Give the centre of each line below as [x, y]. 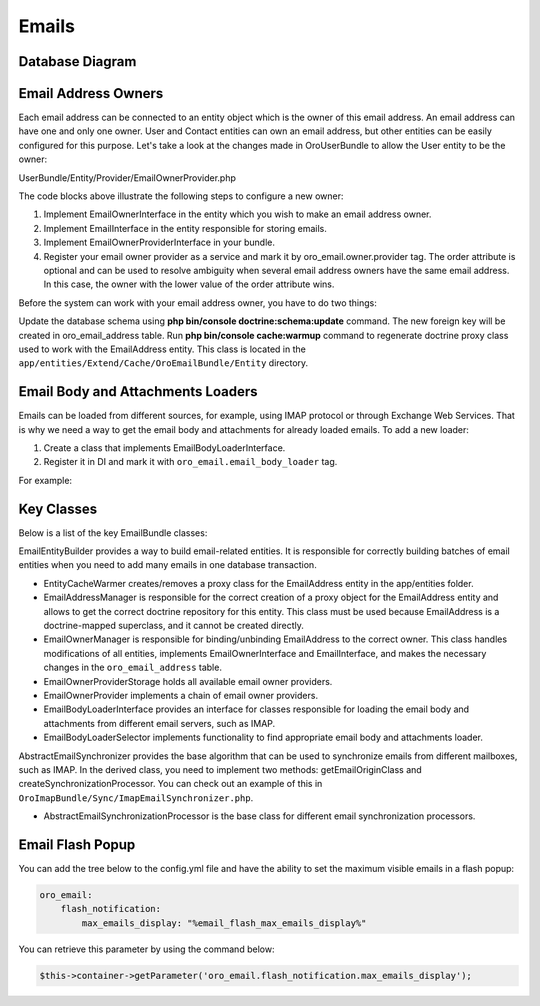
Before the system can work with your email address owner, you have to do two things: [197, 302]
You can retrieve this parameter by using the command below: [146, 949]
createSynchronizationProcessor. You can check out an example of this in [170, 784]
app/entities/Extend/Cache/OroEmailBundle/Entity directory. [163, 363]
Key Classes [58, 508]
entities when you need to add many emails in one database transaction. [167, 565]
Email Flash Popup [77, 844]
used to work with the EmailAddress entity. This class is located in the [162, 349]
